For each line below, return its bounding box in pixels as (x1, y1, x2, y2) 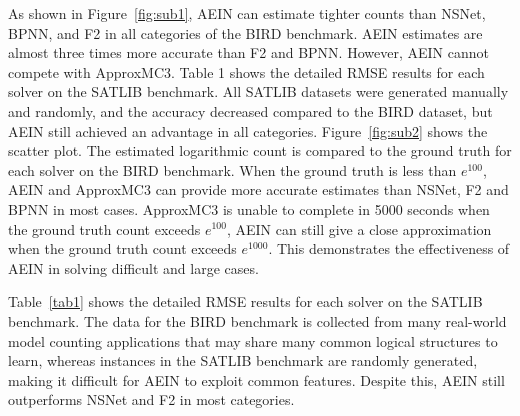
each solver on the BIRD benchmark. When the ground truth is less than (8, 159, 457, 180)
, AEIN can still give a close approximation (226, 218, 492, 239)
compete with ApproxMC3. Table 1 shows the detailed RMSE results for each (8, 61, 485, 82)
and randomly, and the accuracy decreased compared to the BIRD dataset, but (8, 100, 493, 121)
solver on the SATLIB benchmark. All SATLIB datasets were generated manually (8, 81, 509, 102)
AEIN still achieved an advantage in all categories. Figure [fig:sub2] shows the (8, 120, 488, 141)
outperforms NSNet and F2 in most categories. (8, 389, 295, 410)
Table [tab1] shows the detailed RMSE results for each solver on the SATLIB (8, 291, 483, 312)
